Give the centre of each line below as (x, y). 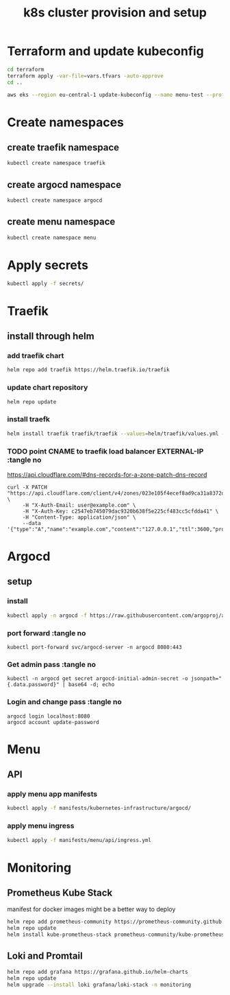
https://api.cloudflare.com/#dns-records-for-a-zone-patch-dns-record (107, 474)
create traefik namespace (63, 148)
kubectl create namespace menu (52, 237)
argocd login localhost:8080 (49, 716)
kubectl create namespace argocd (55, 200)
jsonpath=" (206, 679)
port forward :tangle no (47, 633)
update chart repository (48, 388)
